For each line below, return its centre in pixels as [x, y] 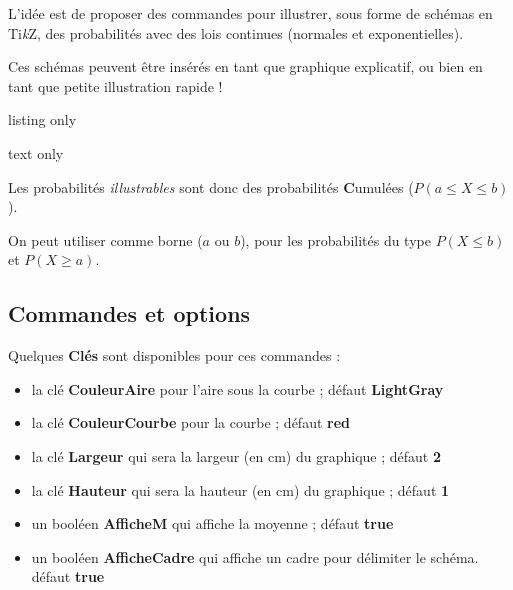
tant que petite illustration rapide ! [115, 85]
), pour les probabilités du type [335, 239]
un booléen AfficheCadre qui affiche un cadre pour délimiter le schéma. [255, 556]
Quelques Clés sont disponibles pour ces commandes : [174, 355]
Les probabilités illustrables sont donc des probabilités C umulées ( [211, 186]
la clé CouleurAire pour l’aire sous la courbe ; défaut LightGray [237, 388]
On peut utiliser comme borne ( [105, 239]
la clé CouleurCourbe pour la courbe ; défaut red [191, 422]
